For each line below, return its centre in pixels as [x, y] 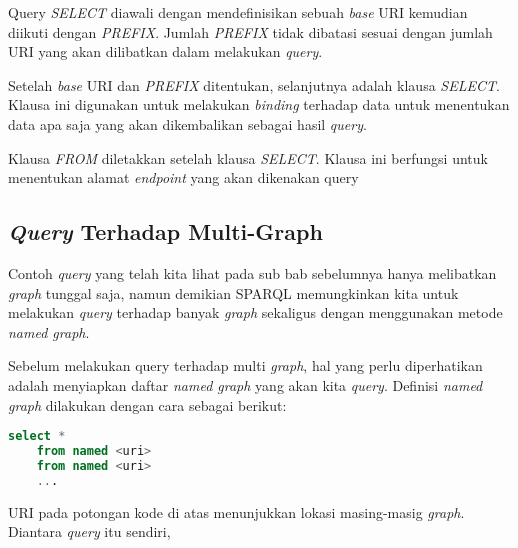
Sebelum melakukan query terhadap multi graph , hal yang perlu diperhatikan [245, 365]
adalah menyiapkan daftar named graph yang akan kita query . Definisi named [245, 384]
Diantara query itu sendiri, [89, 531]
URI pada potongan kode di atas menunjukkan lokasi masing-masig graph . [236, 511]
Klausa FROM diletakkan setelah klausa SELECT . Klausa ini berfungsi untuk [248, 157]
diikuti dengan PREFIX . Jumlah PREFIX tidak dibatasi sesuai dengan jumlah [250, 31]
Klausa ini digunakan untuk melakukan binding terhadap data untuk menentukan [259, 104]
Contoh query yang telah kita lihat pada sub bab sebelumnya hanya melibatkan [252, 272]
